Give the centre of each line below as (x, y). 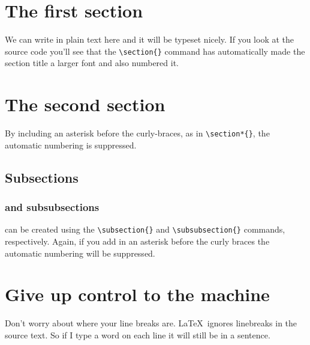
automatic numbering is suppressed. (71, 145)
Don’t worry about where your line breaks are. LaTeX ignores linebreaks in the (151, 323)
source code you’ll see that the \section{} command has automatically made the (155, 51)
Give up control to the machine (137, 294)
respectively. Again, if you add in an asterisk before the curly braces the (137, 241)
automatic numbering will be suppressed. (80, 253)
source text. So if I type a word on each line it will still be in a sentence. (138, 334)
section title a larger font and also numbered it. (92, 63)
